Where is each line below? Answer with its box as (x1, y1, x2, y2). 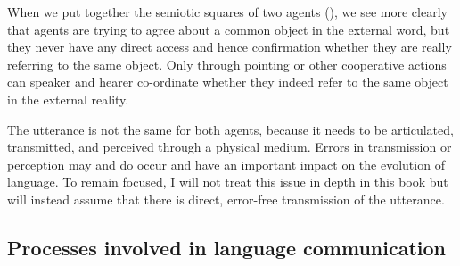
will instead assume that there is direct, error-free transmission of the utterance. (7, 189, 445, 208)
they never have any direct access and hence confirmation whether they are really (7, 37, 452, 56)
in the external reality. (7, 89, 129, 108)
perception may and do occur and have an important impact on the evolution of (7, 154, 445, 173)
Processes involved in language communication (7, 233, 447, 261)
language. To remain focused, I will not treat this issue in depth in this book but (7, 172, 448, 191)
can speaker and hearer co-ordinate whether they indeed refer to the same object (7, 72, 448, 91)
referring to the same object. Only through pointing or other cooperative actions (7, 54, 447, 73)
